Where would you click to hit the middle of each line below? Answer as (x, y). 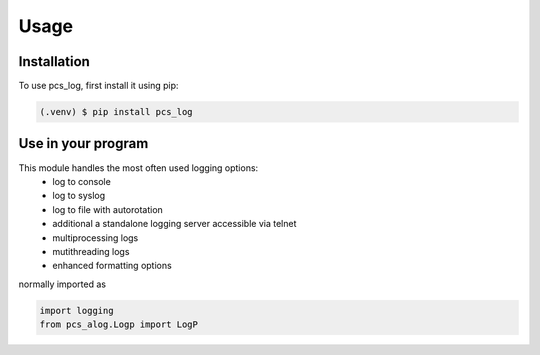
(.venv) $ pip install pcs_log (116, 112)
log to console (82, 181)
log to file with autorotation (108, 209)
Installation (54, 61)
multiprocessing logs (95, 237)
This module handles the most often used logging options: (138, 167)
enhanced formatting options (112, 266)
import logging (76, 310)
